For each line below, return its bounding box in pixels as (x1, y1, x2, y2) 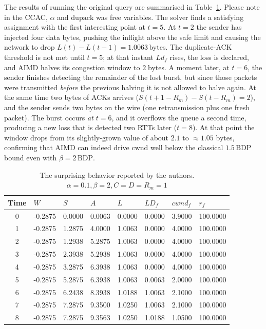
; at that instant (103, 51, 154, 62)
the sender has (196, 22, 242, 32)
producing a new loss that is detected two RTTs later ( (4, 122, 177, 133)
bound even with (4, 152, 57, 162)
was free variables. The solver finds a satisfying (96, 11, 244, 22)
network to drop (4, 42, 55, 52)
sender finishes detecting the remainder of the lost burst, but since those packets (4, 72, 257, 83)
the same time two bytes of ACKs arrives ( (4, 92, 139, 102)
